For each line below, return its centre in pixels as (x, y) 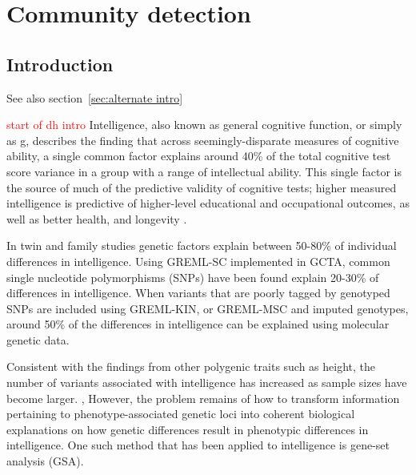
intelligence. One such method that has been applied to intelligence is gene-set (198, 445)
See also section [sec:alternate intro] (95, 97)
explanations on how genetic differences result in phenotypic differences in (188, 429)
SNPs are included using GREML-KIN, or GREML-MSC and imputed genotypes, (208, 308)
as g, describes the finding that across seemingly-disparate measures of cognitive (203, 140)
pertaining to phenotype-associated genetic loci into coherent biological (181, 414)
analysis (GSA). (45, 461)
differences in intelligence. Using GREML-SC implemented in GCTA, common (198, 261)
